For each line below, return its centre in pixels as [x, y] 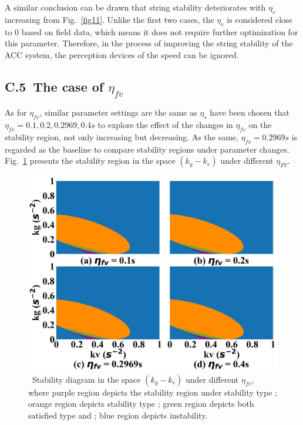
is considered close [260, 19]
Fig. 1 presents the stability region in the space [90, 161]
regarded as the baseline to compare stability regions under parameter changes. [147, 149]
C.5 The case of [54, 86]
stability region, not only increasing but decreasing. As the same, [122, 136]
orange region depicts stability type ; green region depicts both [141, 404]
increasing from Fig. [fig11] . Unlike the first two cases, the [110, 19]
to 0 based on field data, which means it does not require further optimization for [151, 31]
